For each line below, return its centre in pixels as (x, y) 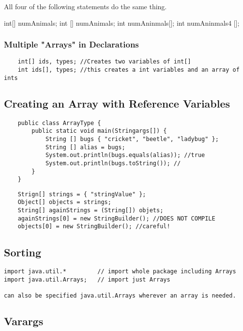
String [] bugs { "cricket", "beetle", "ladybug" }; (132, 139)
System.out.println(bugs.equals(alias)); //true (125, 155)
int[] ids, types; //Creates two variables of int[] (104, 62)
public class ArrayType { (59, 123)
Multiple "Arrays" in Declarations (71, 44)
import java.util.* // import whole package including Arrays (120, 272)
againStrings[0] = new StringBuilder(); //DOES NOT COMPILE (116, 218)
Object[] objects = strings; (64, 202)
